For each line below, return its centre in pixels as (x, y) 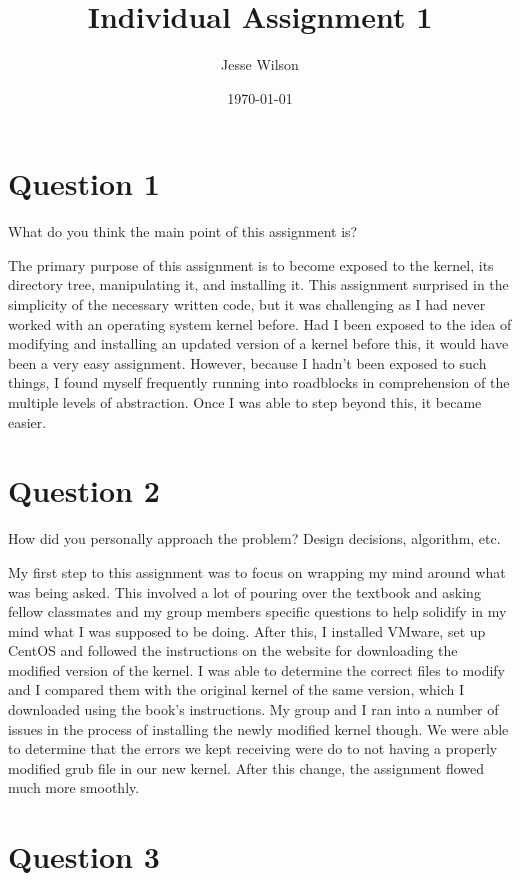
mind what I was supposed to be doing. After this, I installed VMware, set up (247, 630)
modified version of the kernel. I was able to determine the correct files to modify (256, 669)
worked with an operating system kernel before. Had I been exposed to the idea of (260, 323)
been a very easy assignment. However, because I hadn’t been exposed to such (247, 362)
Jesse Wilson (260, 64)
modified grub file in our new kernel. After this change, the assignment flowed (246, 767)
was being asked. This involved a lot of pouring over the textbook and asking (244, 591)
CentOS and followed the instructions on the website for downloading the (233, 650)
